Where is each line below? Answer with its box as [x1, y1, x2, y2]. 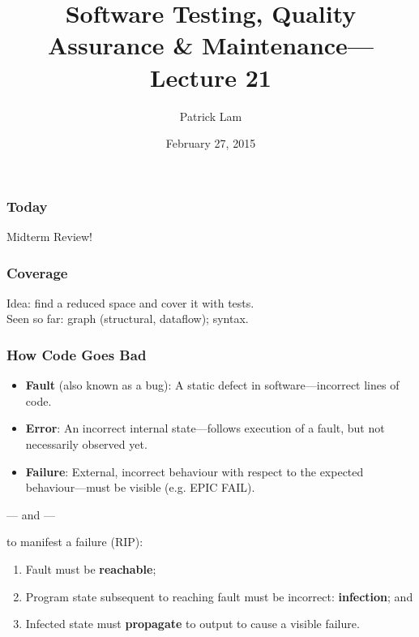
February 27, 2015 [165, 135, 256, 152]
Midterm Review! [6, 227, 93, 244]
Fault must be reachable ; [25, 560, 156, 577]
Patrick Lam [179, 107, 242, 124]
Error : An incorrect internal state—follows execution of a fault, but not [25, 420, 385, 437]
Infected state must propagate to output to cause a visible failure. [25, 615, 360, 632]
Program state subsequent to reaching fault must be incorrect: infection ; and [25, 588, 413, 605]
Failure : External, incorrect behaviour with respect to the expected [25, 463, 364, 480]
